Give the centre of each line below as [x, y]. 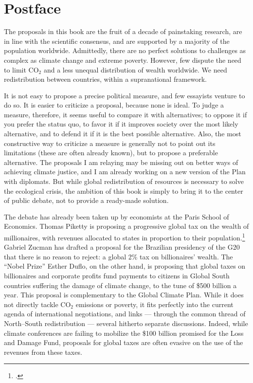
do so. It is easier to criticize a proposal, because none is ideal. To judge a [114, 105]
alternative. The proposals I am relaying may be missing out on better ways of [121, 162]
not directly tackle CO [37, 304]
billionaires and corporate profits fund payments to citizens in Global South [117, 276]
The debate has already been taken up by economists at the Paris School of [117, 216]
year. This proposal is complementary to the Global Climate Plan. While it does [124, 295]
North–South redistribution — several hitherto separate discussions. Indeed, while [126, 323]
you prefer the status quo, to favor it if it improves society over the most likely [121, 124]
